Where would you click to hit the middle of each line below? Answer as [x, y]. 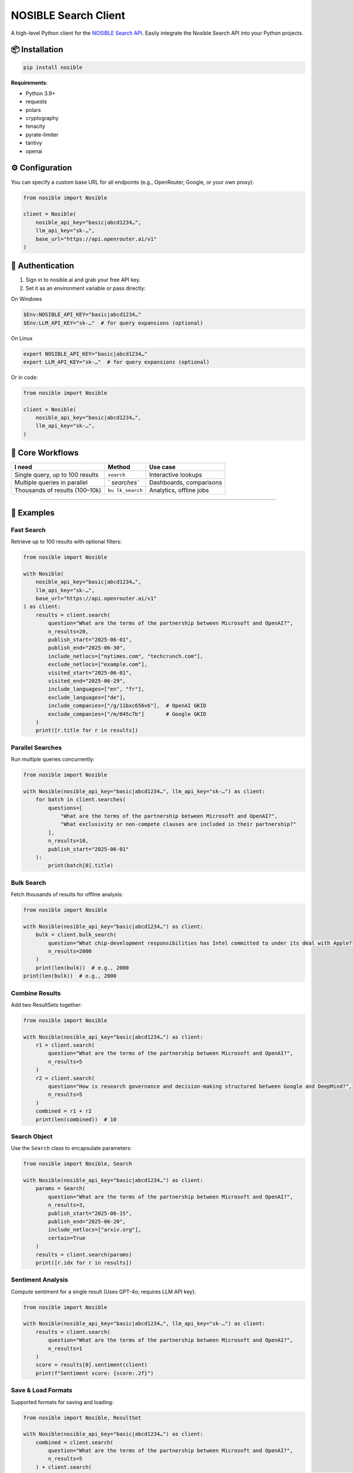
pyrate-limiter [42, 134]
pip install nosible [53, 67]
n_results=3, [67, 1205]
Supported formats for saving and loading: [62, 1402]
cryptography [42, 118]
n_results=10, [68, 841]
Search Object [32, 1136]
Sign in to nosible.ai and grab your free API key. [83, 280]
